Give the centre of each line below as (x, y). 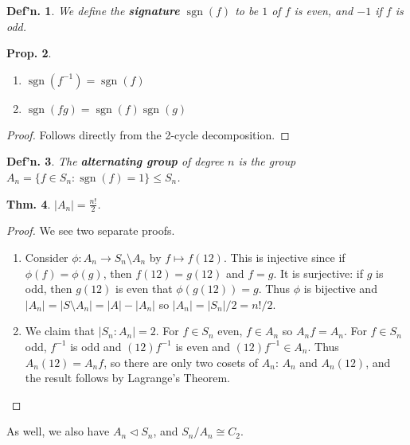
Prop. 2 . (29, 53)
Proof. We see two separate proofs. (91, 230)
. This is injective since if (284, 257)
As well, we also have (58, 431)
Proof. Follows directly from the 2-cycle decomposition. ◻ (148, 134)
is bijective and (340, 289)
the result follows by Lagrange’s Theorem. (127, 378)
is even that (144, 289)
